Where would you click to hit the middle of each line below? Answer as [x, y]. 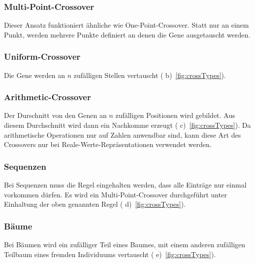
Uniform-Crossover [42, 56]
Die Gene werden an [34, 75]
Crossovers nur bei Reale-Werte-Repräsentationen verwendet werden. [108, 144]
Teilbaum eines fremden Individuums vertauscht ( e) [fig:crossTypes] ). [110, 254]
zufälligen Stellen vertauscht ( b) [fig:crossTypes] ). [150, 75]
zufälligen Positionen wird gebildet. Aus [175, 115]
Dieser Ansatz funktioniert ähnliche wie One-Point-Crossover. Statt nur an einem [127, 25]
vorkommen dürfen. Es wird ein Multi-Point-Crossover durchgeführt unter [115, 194]
